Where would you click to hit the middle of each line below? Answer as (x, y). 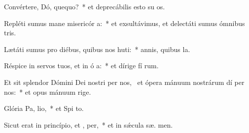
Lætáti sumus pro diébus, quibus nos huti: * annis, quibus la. (97, 49)
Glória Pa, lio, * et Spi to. (44, 108)
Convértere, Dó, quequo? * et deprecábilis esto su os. (85, 6)
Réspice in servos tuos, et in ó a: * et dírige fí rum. (81, 66)
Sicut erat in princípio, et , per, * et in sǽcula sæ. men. (89, 124)
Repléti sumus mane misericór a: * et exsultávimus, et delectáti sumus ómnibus (124, 23)
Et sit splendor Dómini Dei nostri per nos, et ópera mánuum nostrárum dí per (124, 82)
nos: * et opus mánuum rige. (48, 92)
